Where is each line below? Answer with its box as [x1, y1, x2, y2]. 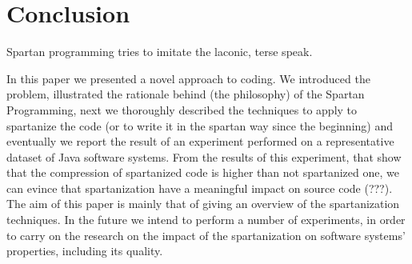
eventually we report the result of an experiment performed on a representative [6, 133, 394, 150]
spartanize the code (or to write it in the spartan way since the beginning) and [6, 117, 393, 134]
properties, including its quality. [6, 242, 163, 259]
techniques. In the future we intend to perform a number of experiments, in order [6, 211, 406, 228]
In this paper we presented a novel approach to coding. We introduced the [6, 70, 370, 86]
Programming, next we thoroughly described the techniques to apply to [6, 101, 358, 118]
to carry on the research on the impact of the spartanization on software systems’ [6, 226, 406, 243]
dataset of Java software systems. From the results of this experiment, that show [6, 148, 402, 165]
